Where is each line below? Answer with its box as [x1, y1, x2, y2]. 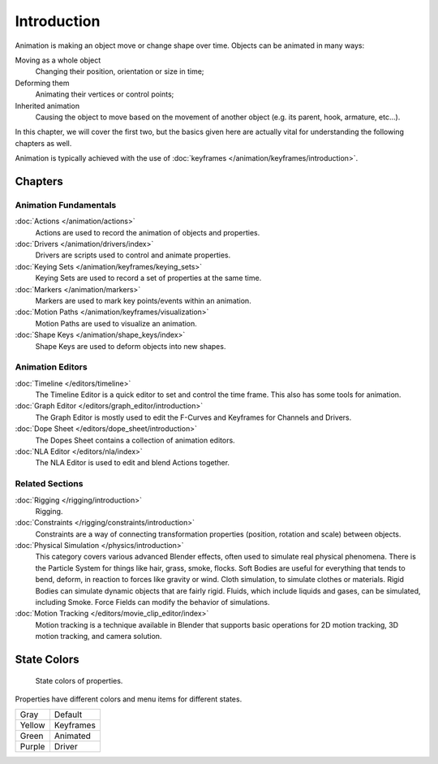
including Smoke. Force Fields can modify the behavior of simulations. [35, 598, 271, 607]
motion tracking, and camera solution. [35, 632, 162, 641]
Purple [19, 741, 45, 753]
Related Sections [15, 478, 84, 490]
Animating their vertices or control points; [35, 89, 174, 99]
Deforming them [15, 78, 70, 88]
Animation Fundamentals [15, 199, 117, 210]
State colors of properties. [35, 676, 123, 685]
